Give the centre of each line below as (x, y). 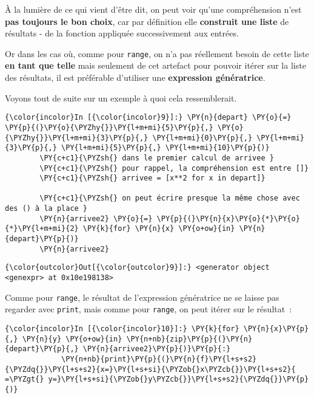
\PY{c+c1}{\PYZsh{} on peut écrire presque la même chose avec (170, 198)
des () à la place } (46, 209)
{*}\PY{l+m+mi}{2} (42, 229)
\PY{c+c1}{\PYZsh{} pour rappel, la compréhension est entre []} (174, 168)
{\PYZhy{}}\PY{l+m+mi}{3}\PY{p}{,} (77, 138)
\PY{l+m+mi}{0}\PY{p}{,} (202, 138)
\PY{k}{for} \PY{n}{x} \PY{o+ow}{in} (159, 229)
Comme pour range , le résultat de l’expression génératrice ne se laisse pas (142, 297)
